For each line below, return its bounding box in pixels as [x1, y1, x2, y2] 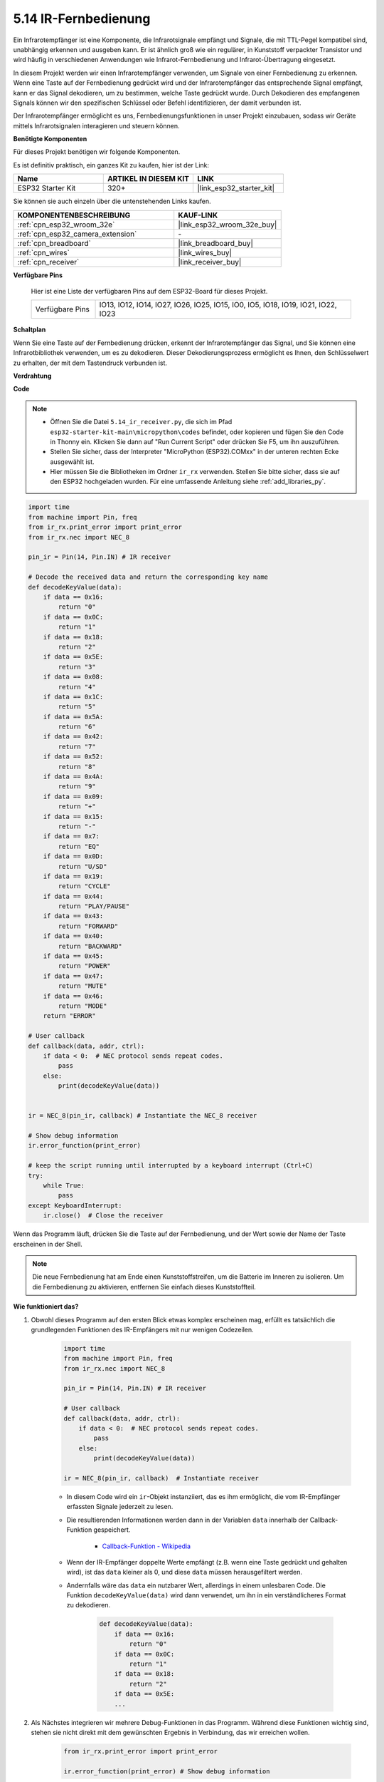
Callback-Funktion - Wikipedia [102, 1542, 191, 1550]
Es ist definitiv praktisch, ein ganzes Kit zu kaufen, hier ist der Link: [13, 160, 210, 169]
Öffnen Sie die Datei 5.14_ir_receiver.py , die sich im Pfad [50, 418, 233, 426]
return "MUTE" [58, 982, 107, 990]
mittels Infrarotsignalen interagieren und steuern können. [13, 121, 180, 130]
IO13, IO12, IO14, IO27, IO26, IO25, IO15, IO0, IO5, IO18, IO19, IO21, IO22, [99, 300, 337, 310]
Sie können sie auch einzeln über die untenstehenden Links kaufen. [13, 197, 211, 206]
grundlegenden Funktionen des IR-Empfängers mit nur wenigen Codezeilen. [31, 1325, 254, 1334]
